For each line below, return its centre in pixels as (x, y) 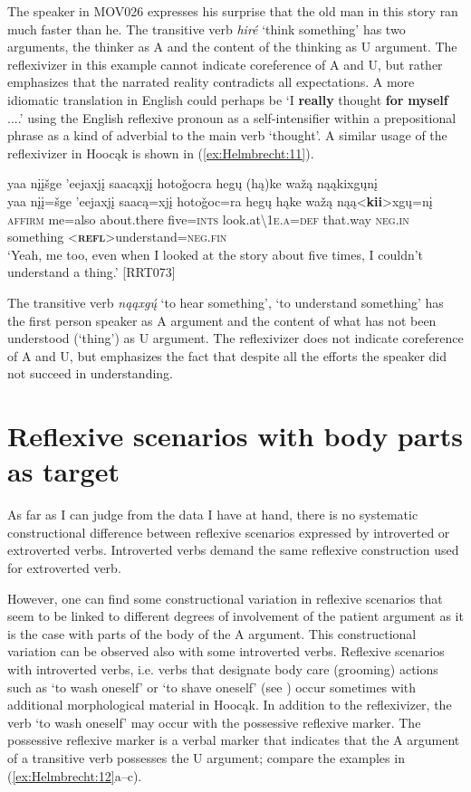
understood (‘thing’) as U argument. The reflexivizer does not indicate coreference (235, 338)
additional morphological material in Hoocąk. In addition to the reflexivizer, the (230, 705)
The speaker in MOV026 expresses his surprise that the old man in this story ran (233, 11)
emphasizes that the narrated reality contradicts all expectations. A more (211, 82)
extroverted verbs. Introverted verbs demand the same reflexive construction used (233, 550)
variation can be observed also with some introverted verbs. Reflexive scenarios (226, 651)
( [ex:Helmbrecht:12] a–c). (75, 775)
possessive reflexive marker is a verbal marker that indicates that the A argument (234, 740)
